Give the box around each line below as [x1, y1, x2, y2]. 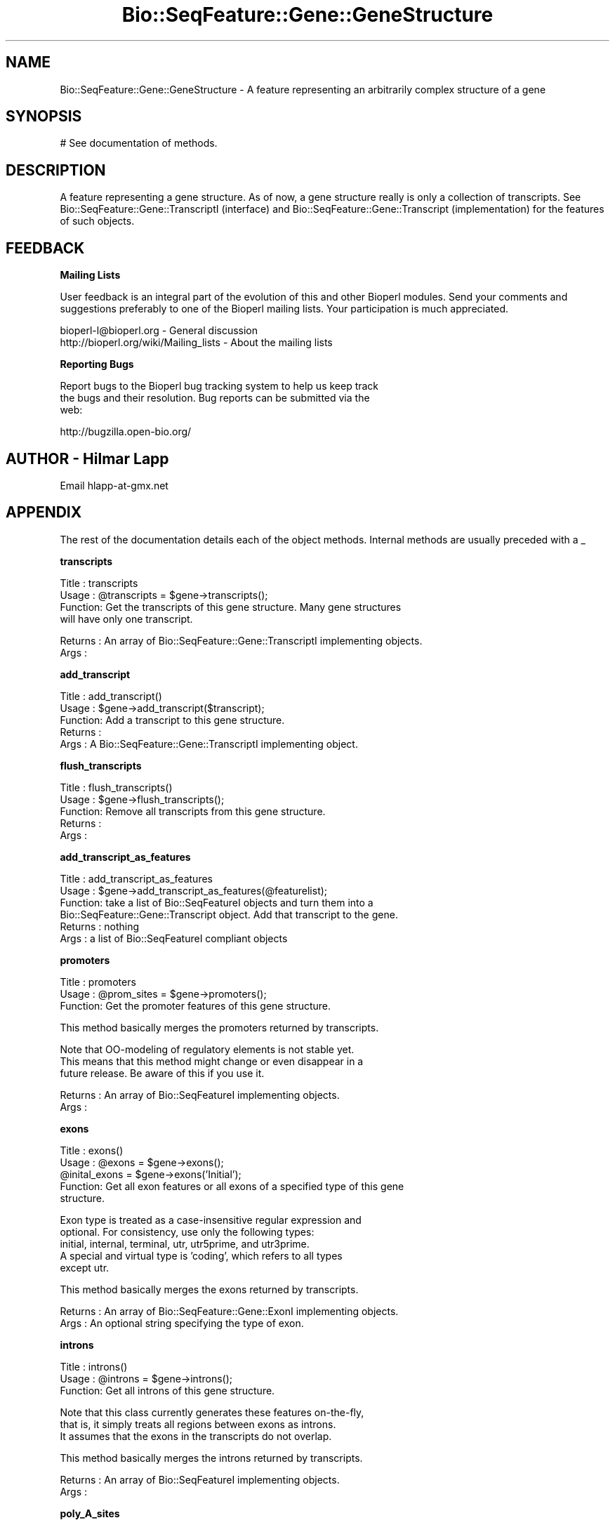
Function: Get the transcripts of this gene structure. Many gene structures [60, 600, 402, 613]
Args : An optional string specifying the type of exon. [60, 1316, 304, 1329]
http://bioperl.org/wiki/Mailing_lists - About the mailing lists [60, 336, 333, 349]
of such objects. [60, 215, 135, 227]
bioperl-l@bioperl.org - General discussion [60, 324, 258, 337]
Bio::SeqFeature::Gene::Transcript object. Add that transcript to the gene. [60, 908, 398, 920]
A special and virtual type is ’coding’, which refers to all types [60, 1249, 343, 1262]
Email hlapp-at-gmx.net [60, 479, 168, 491]
